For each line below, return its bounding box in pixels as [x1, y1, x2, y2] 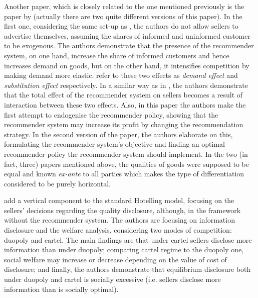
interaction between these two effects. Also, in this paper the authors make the [4, 99, 246, 110]
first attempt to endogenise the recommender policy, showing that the [4, 109, 218, 120]
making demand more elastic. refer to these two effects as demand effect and [4, 70, 238, 80]
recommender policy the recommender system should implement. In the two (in [4, 148, 248, 159]
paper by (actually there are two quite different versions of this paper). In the [4, 11, 242, 21]
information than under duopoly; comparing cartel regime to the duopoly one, [4, 244, 244, 255]
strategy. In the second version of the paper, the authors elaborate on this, [4, 129, 233, 139]
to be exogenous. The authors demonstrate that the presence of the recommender [4, 40, 254, 51]
